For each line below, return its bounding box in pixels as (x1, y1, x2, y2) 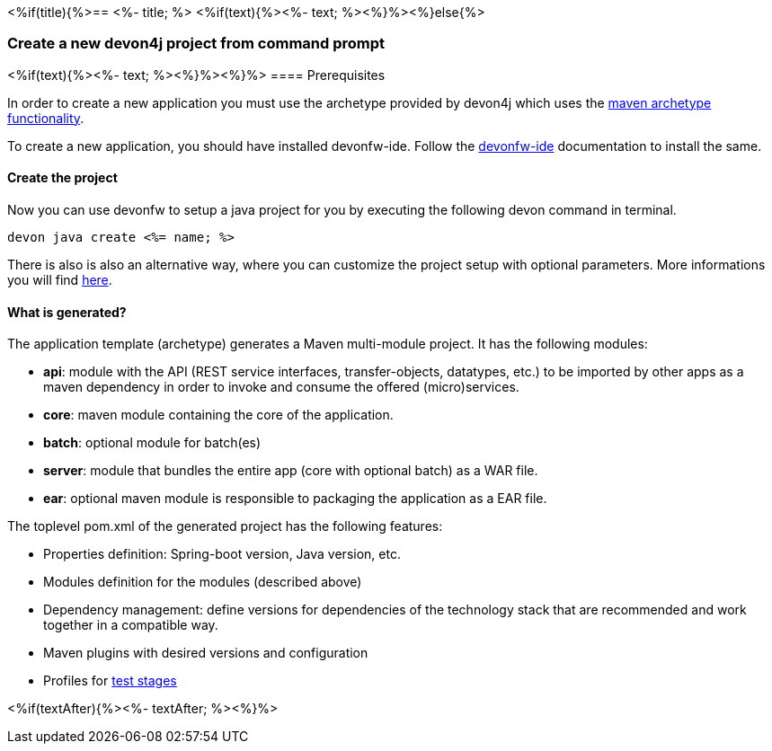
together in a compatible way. (43, 617, 218, 633)
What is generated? (7, 304, 127, 320)
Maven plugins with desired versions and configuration (43, 645, 368, 661)
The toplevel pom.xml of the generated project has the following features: (7, 518, 443, 535)
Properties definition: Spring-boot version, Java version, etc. (43, 546, 401, 562)
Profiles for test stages (43, 673, 177, 689)
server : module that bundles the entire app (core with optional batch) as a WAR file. (43, 463, 538, 479)
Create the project (7, 170, 118, 186)
